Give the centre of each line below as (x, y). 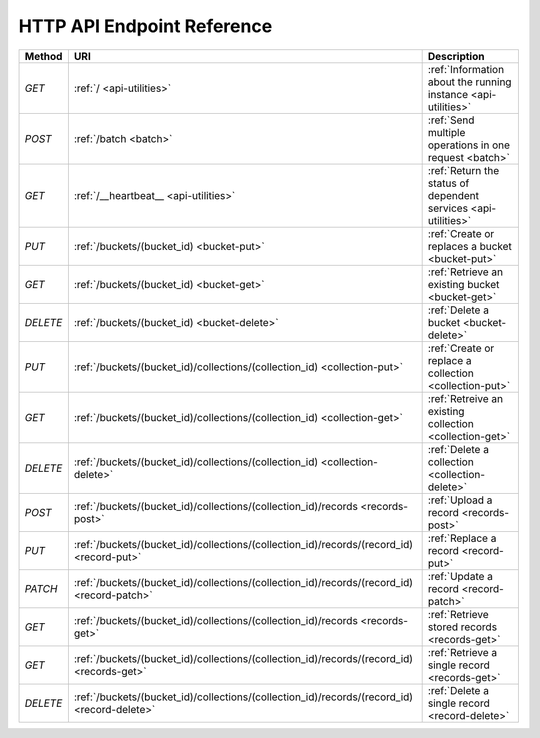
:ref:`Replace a (462, 538)
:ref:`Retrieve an (465, 272)
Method (43, 56)
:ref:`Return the (463, 170)
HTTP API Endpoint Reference (145, 26)
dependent (453, 195)
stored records (462, 627)
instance (448, 94)
